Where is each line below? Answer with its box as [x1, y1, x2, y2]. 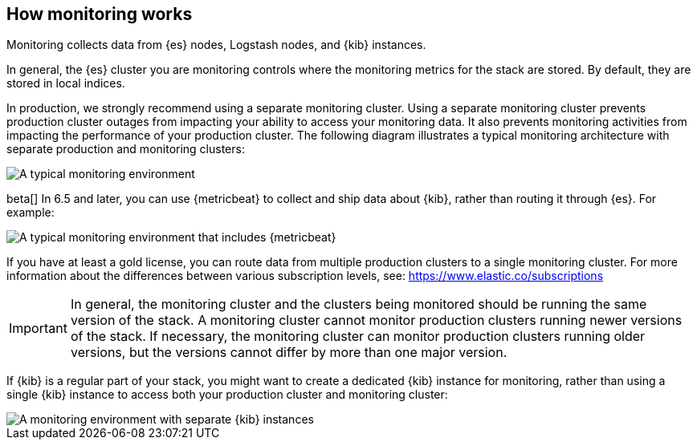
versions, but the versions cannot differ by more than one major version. [70, 344, 507, 361]
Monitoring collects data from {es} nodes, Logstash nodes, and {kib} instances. [6, 38, 426, 52]
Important [9, 320, 67, 337]
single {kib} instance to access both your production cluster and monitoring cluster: [6, 387, 448, 402]
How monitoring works [6, 4, 193, 24]
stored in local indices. [6, 76, 125, 91]
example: [6, 205, 55, 220]
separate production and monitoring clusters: [6, 142, 245, 156]
